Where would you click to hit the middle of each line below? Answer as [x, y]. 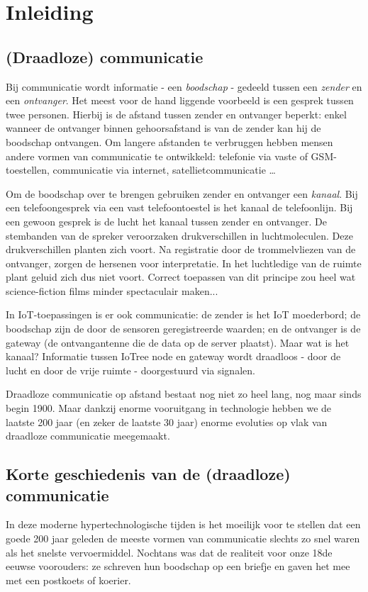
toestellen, [28, 170]
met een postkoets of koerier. [68, 580]
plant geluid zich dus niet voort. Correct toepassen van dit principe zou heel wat [181, 277]
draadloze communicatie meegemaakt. [88, 436]
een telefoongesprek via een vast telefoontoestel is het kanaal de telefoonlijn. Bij [179, 207]
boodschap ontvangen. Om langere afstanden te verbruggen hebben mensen [169, 141]
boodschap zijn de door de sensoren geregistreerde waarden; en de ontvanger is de [183, 329]
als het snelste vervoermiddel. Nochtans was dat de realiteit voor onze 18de [169, 552]
